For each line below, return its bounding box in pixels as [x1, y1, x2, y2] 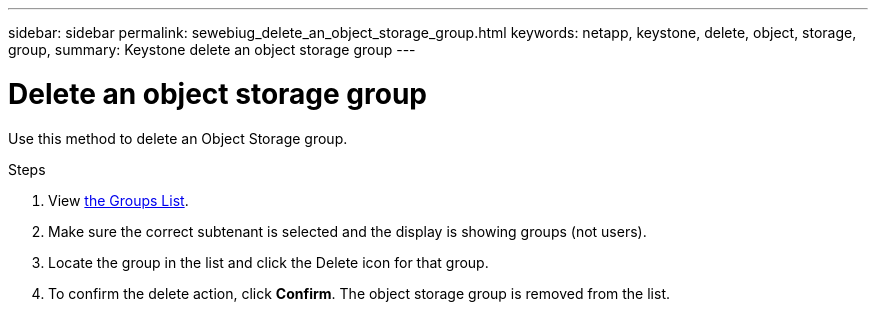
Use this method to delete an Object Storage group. [8, 129, 348, 147]
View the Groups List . [48, 191, 189, 209]
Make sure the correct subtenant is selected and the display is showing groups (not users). [48, 222, 647, 240]
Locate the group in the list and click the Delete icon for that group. [48, 253, 489, 271]
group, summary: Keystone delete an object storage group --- [8, 41, 416, 58]
